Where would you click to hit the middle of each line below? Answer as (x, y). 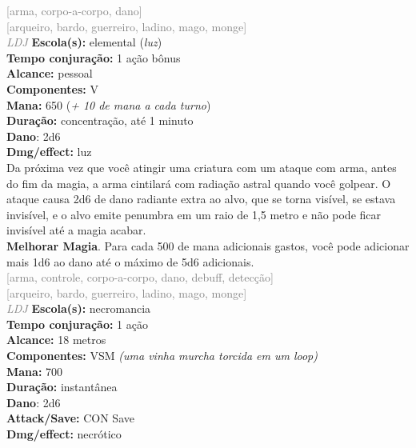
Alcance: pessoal (50, 73)
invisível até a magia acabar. (76, 230)
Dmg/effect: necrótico (64, 434)
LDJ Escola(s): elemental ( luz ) (84, 42)
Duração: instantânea (62, 387)
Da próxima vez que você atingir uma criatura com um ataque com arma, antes (202, 167)
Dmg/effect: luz (49, 152)
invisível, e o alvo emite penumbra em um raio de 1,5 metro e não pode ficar (194, 214)
